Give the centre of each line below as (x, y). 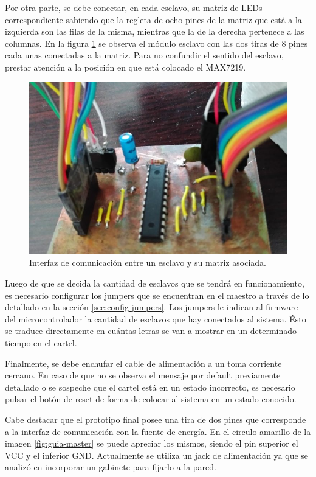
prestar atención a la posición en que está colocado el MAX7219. (125, 67)
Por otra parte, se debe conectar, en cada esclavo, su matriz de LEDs (134, 7)
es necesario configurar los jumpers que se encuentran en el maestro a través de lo (157, 295)
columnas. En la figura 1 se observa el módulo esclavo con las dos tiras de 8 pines (156, 43)
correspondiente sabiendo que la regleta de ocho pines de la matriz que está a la (153, 19)
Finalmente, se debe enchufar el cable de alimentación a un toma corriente (143, 363)
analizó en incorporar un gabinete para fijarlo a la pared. (111, 467)
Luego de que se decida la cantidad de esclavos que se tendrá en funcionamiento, (155, 283)
